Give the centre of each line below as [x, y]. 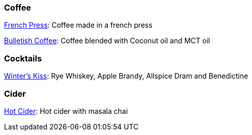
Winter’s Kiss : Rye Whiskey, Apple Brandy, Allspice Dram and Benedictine [126, 76]
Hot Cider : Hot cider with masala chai [66, 111]
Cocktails [23, 58]
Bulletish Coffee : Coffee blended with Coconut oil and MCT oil [107, 41]
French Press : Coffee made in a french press [78, 25]
